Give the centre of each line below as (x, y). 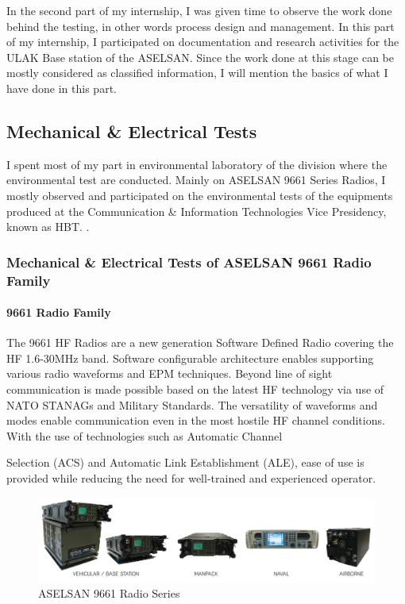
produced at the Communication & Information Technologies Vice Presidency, (197, 211)
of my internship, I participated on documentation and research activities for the (203, 42)
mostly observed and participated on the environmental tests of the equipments (200, 195)
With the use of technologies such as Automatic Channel (145, 435)
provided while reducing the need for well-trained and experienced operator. (191, 478)
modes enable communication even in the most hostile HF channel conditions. (196, 420)
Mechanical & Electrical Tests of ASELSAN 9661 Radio (189, 262)
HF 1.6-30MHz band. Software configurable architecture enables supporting (190, 358)
